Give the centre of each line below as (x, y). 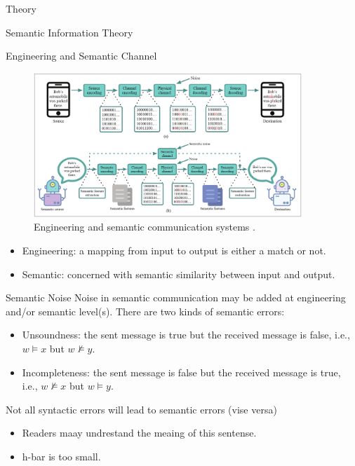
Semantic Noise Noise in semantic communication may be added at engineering (176, 297)
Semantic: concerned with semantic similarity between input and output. (179, 274)
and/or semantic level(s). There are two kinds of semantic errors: (145, 311)
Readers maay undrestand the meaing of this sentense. (139, 433)
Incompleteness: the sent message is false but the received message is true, (181, 372)
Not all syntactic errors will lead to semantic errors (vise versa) (141, 409)
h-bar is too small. (61, 456)
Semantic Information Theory (69, 32)
